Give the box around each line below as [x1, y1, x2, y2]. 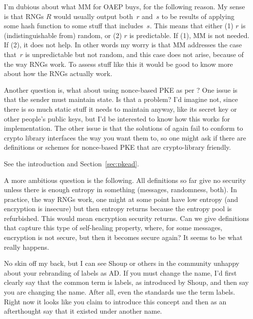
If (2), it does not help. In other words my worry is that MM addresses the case [4, 40, 242, 50]
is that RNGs [4, 11, 44, 21]
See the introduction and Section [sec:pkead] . [4, 158, 139, 168]
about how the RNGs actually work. [4, 68, 113, 79]
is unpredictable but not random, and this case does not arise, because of [25, 49, 244, 59]
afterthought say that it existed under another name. [4, 306, 162, 316]
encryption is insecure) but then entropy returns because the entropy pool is [4, 203, 232, 214]
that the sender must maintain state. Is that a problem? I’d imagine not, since [4, 94, 238, 104]
